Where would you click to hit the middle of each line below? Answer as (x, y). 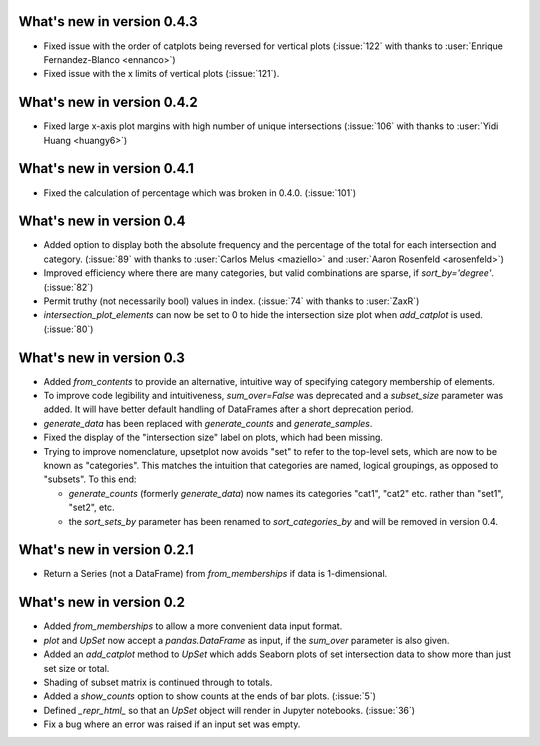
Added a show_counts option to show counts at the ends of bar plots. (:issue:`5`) (210, 696)
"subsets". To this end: (90, 479)
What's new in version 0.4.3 (108, 21)
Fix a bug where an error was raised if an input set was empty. (172, 724)
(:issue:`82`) (68, 287)
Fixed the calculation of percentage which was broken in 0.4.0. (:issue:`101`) (200, 192)
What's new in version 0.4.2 (108, 102)
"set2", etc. (91, 507)
